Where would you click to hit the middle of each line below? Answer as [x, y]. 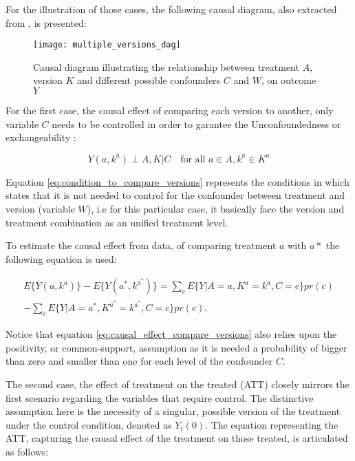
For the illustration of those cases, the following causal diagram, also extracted [171, 9]
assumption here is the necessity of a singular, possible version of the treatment [173, 411]
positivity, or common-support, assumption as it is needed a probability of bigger [176, 347]
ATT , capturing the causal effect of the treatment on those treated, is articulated [177, 438]
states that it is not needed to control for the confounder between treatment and [175, 195]
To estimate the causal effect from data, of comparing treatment [141, 245]
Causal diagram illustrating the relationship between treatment [166, 66]
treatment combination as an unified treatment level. [117, 222]
